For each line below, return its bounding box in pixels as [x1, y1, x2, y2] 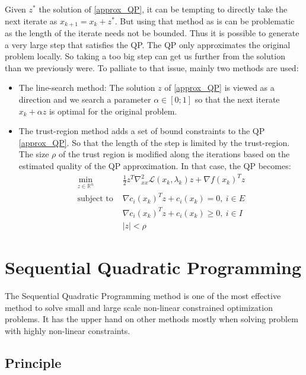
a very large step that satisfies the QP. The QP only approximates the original [5, 38, 291, 50]
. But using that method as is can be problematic [114, 14, 295, 27]
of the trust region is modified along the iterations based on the [58, 148, 290, 160]
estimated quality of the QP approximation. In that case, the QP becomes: [18, 159, 291, 171]
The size [18, 148, 49, 160]
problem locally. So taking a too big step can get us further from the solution [5, 50, 285, 62]
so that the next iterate [195, 93, 280, 106]
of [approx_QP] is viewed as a [164, 81, 275, 94]
